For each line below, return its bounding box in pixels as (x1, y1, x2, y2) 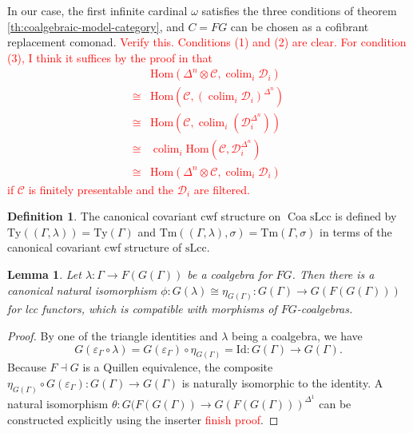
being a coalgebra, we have (232, 327, 363, 344)
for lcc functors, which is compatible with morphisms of (7, 300, 277, 317)
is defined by (335, 208, 397, 224)
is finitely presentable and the (28, 181, 174, 197)
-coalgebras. (296, 300, 353, 317)
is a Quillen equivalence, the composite (82, 359, 273, 375)
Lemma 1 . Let (7, 265, 81, 282)
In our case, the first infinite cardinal (7, 2, 188, 18)
